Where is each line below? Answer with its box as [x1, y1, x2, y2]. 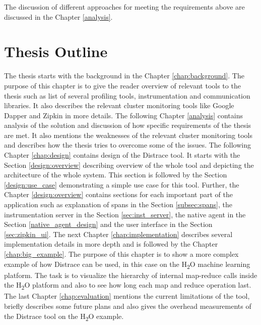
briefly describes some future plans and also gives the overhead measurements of [4, 301, 251, 311]
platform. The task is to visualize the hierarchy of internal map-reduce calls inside [4, 269, 257, 280]
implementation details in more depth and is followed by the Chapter [4, 239, 218, 249]
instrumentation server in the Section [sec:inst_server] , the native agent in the [4, 209, 246, 219]
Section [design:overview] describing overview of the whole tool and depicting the [4, 159, 254, 170]
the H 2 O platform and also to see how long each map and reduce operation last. [4, 280, 251, 292]
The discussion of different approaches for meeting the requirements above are [4, 2, 245, 12]
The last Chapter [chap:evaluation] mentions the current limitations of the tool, [4, 291, 250, 301]
